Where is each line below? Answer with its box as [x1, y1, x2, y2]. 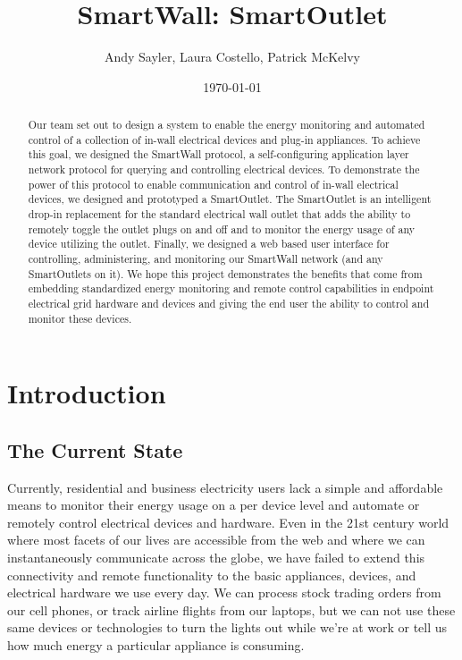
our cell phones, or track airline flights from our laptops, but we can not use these [7, 600, 456, 619]
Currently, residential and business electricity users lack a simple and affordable [7, 478, 443, 496]
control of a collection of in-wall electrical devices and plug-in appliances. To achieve [28, 131, 421, 147]
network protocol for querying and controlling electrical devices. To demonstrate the [28, 162, 420, 177]
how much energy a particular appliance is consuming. [7, 636, 305, 655]
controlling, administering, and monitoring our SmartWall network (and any [28, 251, 383, 267]
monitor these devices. [28, 310, 132, 326]
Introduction [7, 375, 166, 411]
